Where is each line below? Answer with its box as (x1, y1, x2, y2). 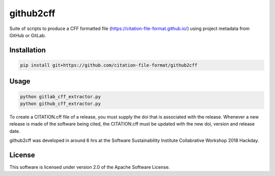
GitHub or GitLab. (9, 32, 46, 38)
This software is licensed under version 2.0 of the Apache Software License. (9, 164, 170, 170)
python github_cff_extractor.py (20, 101, 101, 106)
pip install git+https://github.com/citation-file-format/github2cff (20, 62, 198, 68)
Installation (9, 46, 46, 54)
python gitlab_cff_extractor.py (20, 94, 101, 99)
